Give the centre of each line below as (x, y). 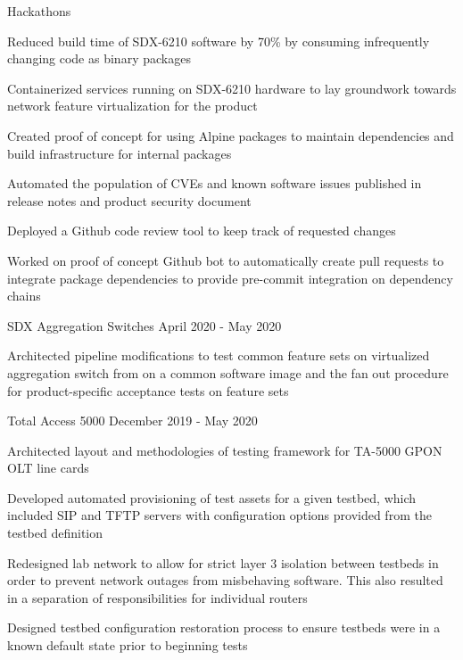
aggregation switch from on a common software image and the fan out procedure (228, 372)
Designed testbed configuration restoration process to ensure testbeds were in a (224, 627)
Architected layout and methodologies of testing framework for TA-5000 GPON (225, 450)
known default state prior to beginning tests (128, 645)
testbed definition (55, 533)
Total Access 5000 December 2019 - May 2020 (132, 421)
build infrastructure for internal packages (120, 153)
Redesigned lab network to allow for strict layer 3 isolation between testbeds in (223, 562)
